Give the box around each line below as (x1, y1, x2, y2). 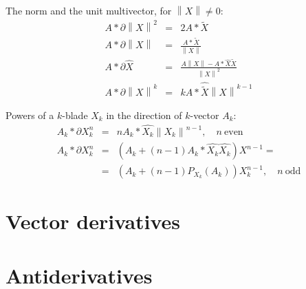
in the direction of (106, 107, 182, 122)
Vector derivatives (6, 207, 181, 235)
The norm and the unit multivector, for (6, 3, 172, 17)
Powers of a (6, 107, 54, 122)
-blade (62, 107, 88, 122)
